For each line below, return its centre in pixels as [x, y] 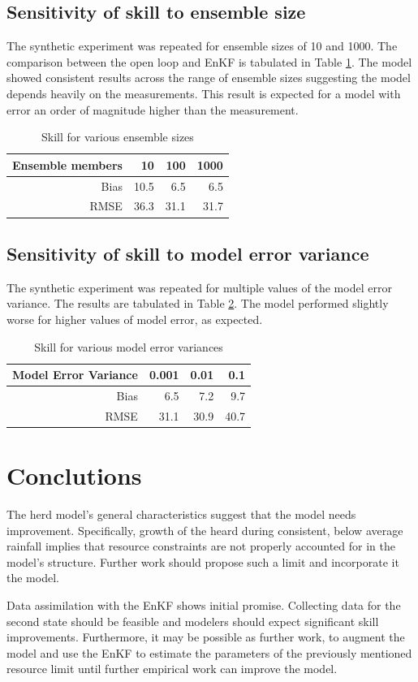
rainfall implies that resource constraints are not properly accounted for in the [201, 546]
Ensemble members [67, 164]
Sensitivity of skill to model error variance [188, 253]
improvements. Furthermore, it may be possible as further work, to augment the [206, 637]
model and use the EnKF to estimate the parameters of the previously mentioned [209, 652]
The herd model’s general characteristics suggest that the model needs [181, 514]
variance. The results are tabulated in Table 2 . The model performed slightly [198, 303]
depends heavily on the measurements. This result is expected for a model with [204, 93]
